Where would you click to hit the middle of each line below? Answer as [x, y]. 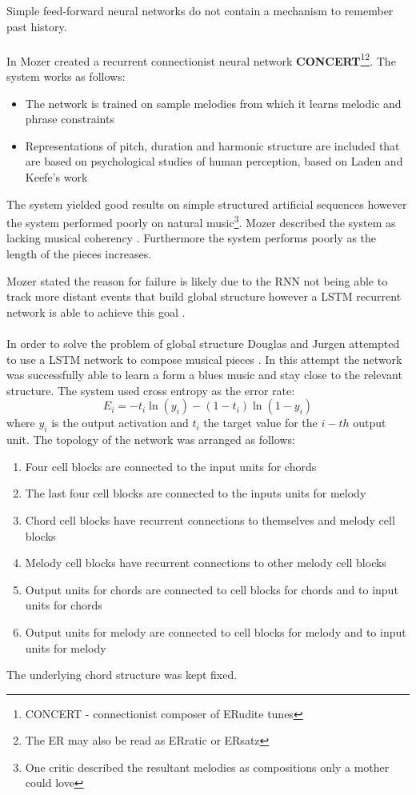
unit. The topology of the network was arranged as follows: [151, 439]
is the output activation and [120, 423]
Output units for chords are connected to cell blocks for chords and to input [212, 589]
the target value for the [260, 423]
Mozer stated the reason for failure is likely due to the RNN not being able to [197, 280]
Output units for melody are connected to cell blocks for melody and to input [216, 631]
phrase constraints [70, 119]
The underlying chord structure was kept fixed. [122, 675]
